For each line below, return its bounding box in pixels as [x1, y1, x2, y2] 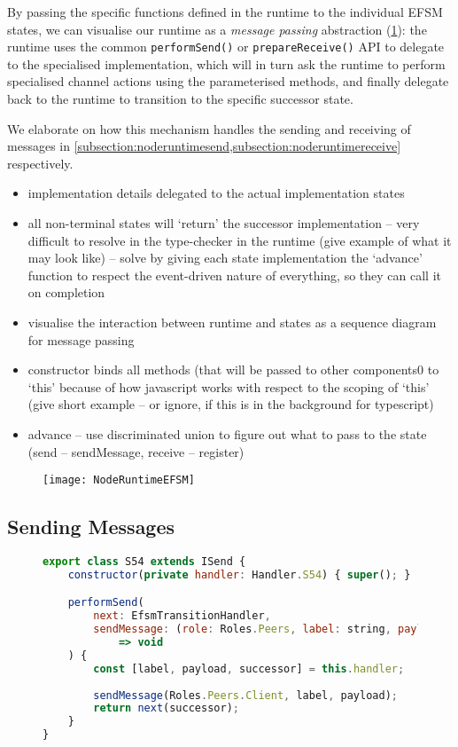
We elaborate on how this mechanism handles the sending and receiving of [7, 119, 411, 138]
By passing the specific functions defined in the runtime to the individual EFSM [7, 3, 443, 20]
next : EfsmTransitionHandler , [93, 609, 271, 623]
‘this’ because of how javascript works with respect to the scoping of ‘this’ [27, 377, 430, 396]
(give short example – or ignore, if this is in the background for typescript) [27, 395, 434, 413]
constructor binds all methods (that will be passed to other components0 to [27, 360, 439, 379]
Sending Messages [7, 513, 175, 540]
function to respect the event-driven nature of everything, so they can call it [27, 265, 441, 284]
